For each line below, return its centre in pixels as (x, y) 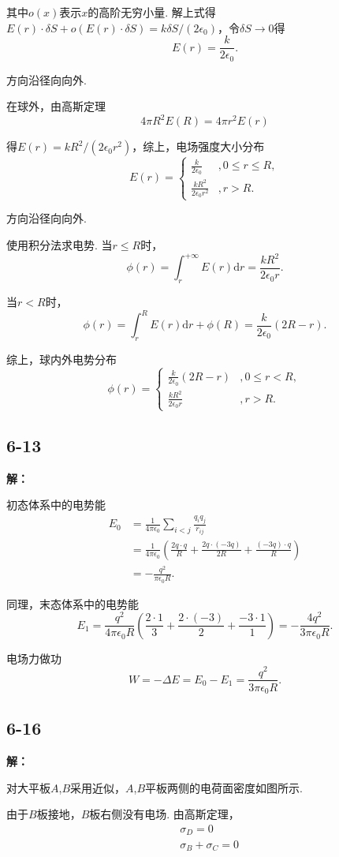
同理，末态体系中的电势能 (73, 603)
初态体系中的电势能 (56, 505)
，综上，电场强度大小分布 (198, 146)
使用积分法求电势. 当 (60, 244)
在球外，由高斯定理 (56, 106)
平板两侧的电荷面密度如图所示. (224, 787)
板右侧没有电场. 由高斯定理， (164, 814)
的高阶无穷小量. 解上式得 (152, 12)
